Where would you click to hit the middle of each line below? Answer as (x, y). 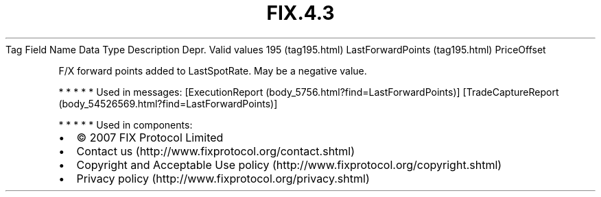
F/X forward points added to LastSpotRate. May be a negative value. (213, 70)
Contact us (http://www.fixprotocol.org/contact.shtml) (216, 151)
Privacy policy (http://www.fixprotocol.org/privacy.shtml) (223, 178)
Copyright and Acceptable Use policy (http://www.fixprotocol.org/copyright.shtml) (289, 165)
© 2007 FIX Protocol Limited (150, 137)
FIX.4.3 (300, 13)
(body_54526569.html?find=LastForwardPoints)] (168, 103)
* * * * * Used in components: (126, 124)
